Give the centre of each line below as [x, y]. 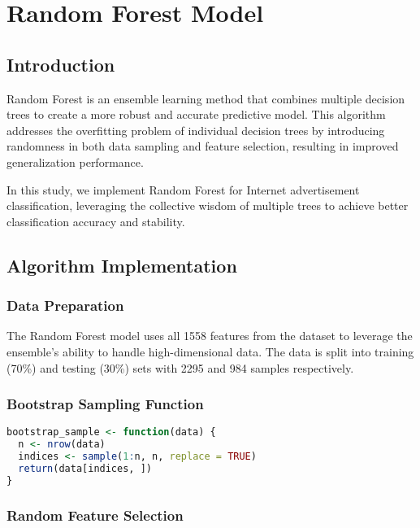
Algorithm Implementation [122, 265]
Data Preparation [65, 305]
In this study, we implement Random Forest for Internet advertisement [183, 189]
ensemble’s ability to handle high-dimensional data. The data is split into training [210, 351]
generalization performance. [75, 161]
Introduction [61, 64]
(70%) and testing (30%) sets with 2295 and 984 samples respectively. [180, 367]
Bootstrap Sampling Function [105, 404]
